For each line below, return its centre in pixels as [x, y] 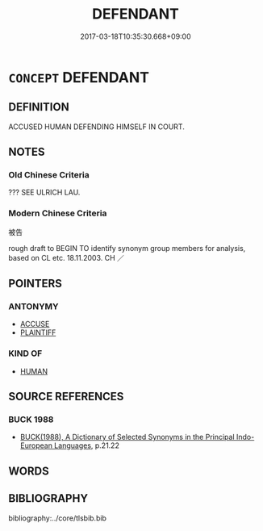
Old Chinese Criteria [49, 175]
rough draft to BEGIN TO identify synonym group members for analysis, [127, 248]
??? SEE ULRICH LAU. [44, 192]
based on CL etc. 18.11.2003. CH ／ [67, 257]
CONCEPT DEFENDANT [79, 77]
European [36, 445]
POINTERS [35, 284]
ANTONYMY [33, 307]
